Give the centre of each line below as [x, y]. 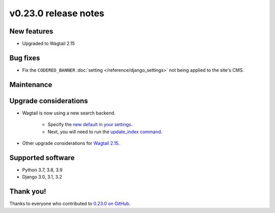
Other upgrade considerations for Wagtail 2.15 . [71, 143]
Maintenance [31, 85]
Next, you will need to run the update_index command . [105, 132]
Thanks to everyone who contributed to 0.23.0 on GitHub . [70, 204]
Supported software [42, 158]
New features [31, 31]
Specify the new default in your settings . [90, 125]
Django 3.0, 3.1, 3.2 [42, 177]
